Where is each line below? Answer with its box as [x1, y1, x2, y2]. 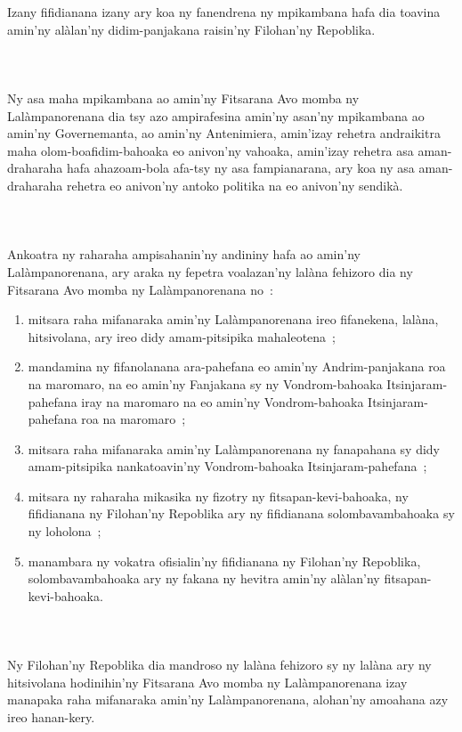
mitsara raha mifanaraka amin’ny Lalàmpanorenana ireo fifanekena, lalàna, [28, 310, 439, 329]
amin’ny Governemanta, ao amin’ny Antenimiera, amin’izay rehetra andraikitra [7, 124, 441, 142]
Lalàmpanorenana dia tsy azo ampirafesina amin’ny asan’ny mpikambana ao [7, 106, 425, 125]
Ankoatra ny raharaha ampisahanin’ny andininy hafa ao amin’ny [7, 245, 361, 264]
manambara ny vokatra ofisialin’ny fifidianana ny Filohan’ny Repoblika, [28, 551, 421, 570]
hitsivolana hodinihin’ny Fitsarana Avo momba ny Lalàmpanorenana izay [7, 672, 408, 691]
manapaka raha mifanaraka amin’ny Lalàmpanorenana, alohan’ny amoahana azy [7, 690, 449, 709]
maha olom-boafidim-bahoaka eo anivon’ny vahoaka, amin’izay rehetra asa [7, 141, 414, 159]
